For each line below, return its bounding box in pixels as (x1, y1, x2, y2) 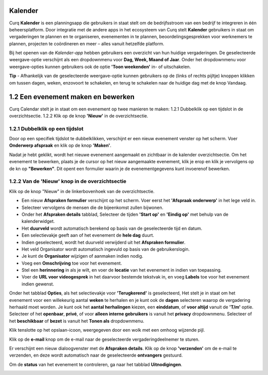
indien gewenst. (21, 281, 55, 287)
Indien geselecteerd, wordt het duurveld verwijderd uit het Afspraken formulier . (21, 239, 186, 245)
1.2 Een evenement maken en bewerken (9, 93, 135, 101)
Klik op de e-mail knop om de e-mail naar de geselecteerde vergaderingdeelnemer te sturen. (9, 336, 200, 342)
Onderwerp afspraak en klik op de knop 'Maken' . (9, 142, 112, 149)
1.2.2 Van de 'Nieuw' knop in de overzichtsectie (9, 178, 127, 185)
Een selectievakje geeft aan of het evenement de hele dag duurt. (21, 232, 154, 238)
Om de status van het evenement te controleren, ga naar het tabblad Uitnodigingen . (9, 361, 183, 368)
